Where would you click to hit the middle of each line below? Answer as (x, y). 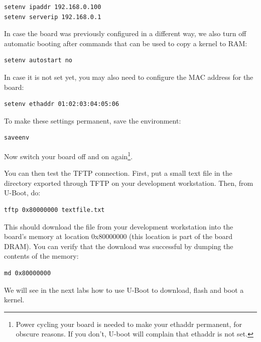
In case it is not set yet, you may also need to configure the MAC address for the (129, 77)
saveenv (17, 138)
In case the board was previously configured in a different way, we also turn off (125, 33)
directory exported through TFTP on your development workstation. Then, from (129, 183)
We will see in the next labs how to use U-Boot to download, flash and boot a (124, 290)
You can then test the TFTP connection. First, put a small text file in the (118, 173)
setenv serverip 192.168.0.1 (53, 17)
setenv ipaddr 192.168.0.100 (53, 7)
